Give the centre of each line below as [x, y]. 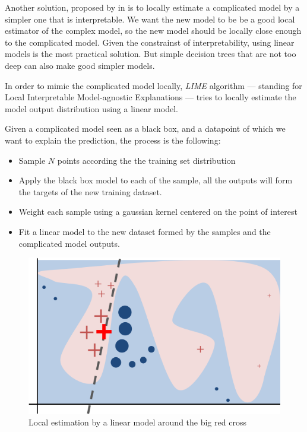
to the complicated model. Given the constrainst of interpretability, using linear [150, 42]
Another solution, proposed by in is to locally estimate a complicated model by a [152, 7]
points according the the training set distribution [146, 160]
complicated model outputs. [69, 243]
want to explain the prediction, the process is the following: [113, 140]
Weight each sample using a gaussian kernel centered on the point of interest [158, 212]
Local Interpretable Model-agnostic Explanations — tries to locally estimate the [151, 97]
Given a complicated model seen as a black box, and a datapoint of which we [145, 128]
